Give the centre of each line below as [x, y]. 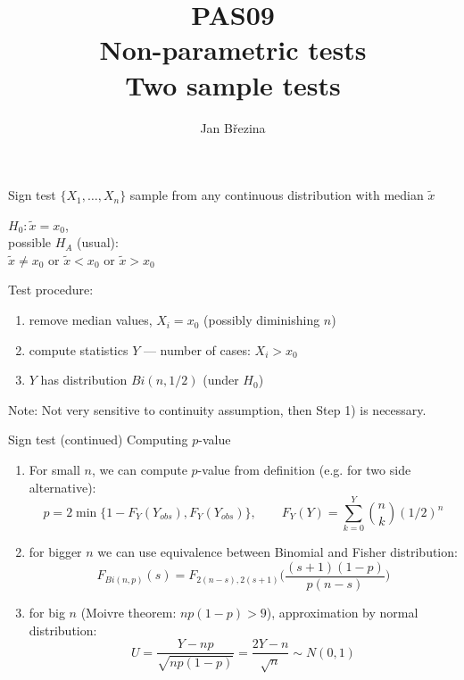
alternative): [62, 487]
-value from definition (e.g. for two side [304, 470]
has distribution [84, 380]
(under [221, 380]
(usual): [98, 242]
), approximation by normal [342, 612]
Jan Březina [233, 127]
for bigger [55, 552]
